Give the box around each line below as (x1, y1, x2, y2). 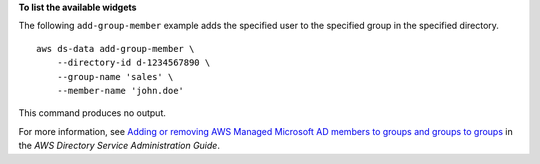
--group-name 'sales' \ (56, 71, 174, 82)
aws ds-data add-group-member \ (36, 43, 195, 54)
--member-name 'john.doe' (56, 85, 185, 96)
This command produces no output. (18, 107, 167, 119)
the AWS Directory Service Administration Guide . (18, 140, 220, 152)
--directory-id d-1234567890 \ (56, 57, 211, 69)
